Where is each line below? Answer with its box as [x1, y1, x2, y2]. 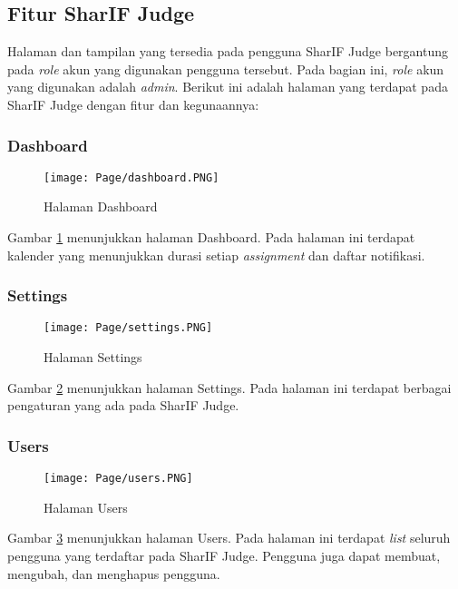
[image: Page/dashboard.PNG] [44, 171, 219, 184]
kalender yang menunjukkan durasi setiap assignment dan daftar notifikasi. [7, 245, 425, 264]
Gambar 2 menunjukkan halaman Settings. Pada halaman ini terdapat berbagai [7, 378, 452, 397]
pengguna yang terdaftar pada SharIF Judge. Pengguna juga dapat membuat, [7, 545, 441, 564]
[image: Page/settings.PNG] [44, 321, 213, 335]
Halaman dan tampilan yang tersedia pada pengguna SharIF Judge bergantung [7, 42, 448, 61]
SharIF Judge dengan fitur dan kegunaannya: [7, 94, 259, 113]
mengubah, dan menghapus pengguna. [7, 564, 220, 583]
